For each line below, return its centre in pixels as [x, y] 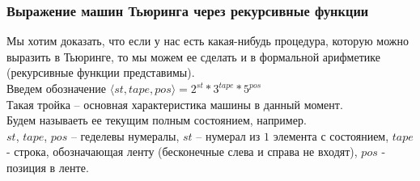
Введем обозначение [57, 88]
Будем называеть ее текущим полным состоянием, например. [157, 120]
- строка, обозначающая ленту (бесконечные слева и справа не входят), [182, 152]
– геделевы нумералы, [125, 135]
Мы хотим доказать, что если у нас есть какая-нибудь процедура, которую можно [208, 41]
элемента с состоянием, [331, 135]
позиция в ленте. [48, 167]
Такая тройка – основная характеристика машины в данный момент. [175, 104]
